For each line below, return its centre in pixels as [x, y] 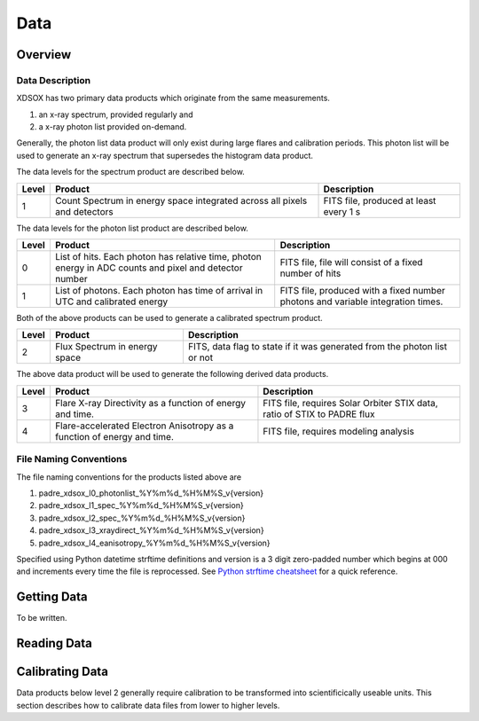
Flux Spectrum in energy [106, 347]
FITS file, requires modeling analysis [338, 431]
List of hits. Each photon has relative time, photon [158, 257]
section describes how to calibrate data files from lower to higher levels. [148, 705]
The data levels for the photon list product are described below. [132, 228]
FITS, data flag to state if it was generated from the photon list [318, 347]
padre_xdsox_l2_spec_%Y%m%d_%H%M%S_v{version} [142, 518]
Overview [44, 55]
